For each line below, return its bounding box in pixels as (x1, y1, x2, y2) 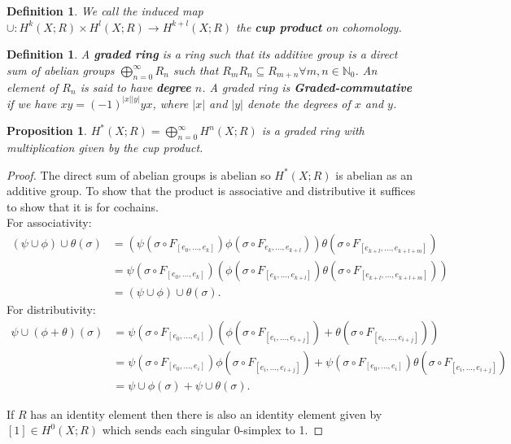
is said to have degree (80, 78, 191, 95)
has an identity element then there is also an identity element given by (30, 405, 382, 422)
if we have (7, 94, 57, 111)
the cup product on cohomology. (236, 18, 402, 35)
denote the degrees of (247, 94, 351, 111)
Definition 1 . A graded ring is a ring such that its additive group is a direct (7, 46, 398, 63)
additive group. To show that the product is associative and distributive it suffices (7, 182, 416, 199)
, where (152, 94, 189, 111)
